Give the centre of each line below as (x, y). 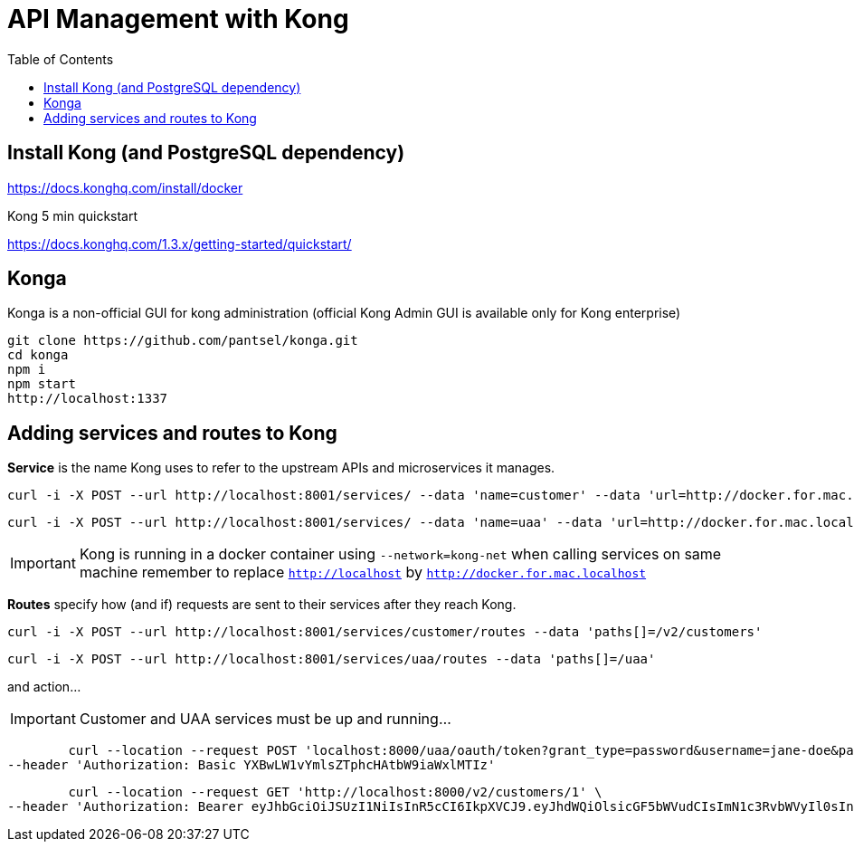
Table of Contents (61, 59)
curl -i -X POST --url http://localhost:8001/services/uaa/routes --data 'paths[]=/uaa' (332, 659)
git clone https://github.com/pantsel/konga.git (183, 341)
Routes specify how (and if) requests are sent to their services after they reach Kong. (262, 605)
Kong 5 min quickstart (73, 215)
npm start (42, 384)
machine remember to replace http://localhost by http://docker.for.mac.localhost (363, 572)
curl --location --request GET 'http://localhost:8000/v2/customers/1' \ (335, 792)
